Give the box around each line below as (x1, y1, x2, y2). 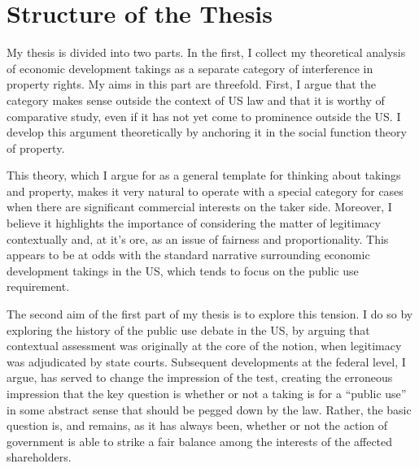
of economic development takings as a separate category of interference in (7, 59, 373, 76)
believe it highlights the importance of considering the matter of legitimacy (7, 214, 381, 232)
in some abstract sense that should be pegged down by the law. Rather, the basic (7, 401, 412, 418)
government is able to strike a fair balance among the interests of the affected (7, 432, 393, 449)
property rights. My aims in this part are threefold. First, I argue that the (7, 76, 376, 93)
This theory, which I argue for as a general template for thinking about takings (7, 167, 401, 184)
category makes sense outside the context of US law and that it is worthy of (7, 91, 385, 108)
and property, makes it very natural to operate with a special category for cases (7, 182, 404, 199)
